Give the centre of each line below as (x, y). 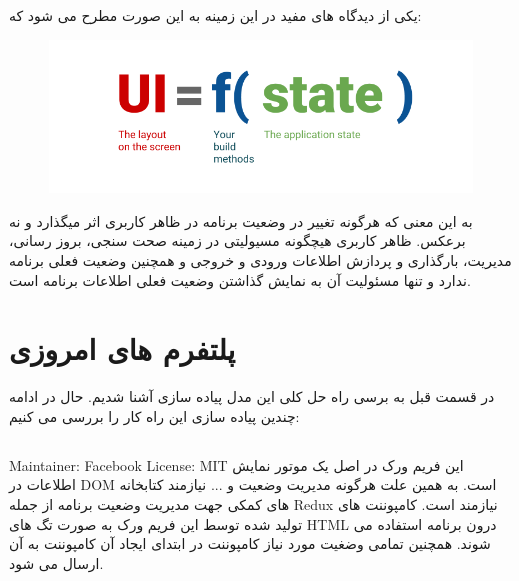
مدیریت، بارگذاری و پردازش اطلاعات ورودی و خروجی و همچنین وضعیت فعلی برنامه (260, 259)
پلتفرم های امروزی (122, 348)
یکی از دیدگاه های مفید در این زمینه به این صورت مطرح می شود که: (215, 15)
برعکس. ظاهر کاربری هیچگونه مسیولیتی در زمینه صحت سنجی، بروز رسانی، (237, 240)
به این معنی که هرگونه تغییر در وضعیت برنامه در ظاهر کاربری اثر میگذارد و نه (241, 220)
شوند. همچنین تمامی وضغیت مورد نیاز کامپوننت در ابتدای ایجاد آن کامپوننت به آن (250, 543)
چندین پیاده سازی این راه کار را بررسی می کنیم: (154, 415)
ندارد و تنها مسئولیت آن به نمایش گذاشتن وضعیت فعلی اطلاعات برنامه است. (240, 279)
